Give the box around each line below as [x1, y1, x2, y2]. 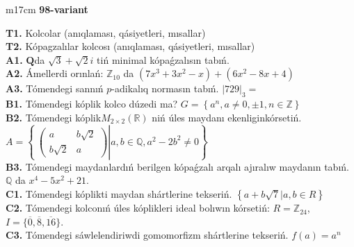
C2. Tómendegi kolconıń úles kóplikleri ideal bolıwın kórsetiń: [6, 201, 270, 215]
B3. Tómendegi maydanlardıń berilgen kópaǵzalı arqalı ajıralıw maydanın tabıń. [6, 159, 349, 173]
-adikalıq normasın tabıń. [111, 81, 219, 96]
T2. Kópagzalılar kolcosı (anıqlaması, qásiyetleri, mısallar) [6, 39, 255, 53]
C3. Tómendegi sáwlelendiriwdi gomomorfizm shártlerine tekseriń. [6, 228, 289, 242]
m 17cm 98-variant [6, 2, 88, 16]
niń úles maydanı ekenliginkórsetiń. [152, 110, 302, 124]
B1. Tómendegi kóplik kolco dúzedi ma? [6, 96, 178, 111]
